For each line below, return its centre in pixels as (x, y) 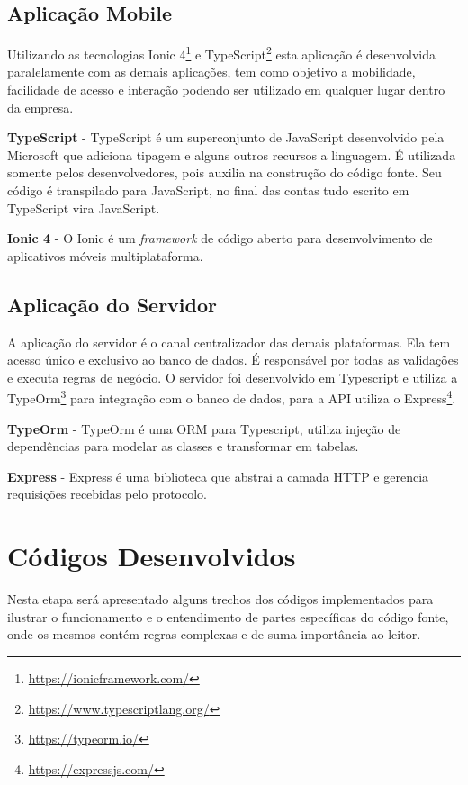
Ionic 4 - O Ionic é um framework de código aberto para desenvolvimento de (220, 238)
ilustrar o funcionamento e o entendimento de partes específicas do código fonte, (228, 616)
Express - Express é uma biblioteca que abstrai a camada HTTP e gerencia (218, 476)
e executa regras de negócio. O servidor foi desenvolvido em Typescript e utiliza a (233, 377)
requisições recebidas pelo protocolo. (108, 494)
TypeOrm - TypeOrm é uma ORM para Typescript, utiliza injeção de (204, 428)
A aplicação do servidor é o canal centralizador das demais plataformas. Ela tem (229, 342)
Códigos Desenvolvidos (152, 556)
